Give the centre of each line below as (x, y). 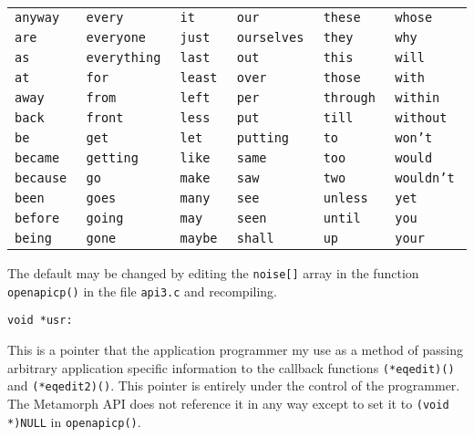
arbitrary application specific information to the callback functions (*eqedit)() (231, 367)
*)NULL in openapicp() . (74, 421)
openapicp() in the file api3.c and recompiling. (142, 291)
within (417, 98)
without (421, 118)
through (349, 98)
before (37, 218)
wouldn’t (425, 178)
